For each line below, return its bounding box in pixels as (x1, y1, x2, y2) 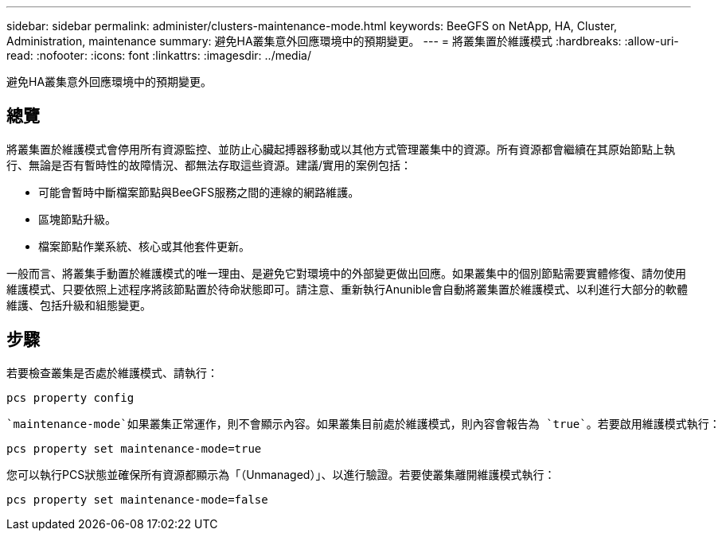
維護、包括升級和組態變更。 (6, 298, 151, 312)
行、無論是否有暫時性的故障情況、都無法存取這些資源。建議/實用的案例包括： (6, 158, 412, 172)
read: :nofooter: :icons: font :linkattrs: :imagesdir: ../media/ (6, 49, 311, 62)
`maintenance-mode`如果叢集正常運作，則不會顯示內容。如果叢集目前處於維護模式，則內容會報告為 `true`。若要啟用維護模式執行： (6, 417, 720, 430)
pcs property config (6, 391, 135, 404)
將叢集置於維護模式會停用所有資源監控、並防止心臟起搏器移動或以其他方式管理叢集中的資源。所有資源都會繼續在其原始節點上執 (6, 142, 675, 156)
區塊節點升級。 (38, 212, 116, 226)
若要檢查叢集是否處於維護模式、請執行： (6, 365, 218, 379)
